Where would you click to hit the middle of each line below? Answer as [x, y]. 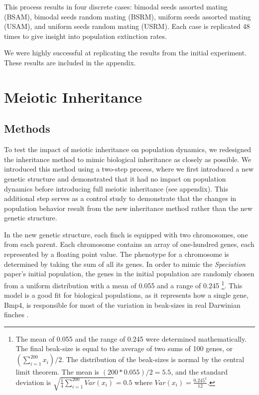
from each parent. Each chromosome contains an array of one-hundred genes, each [129, 244]
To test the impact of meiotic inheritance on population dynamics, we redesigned [128, 149]
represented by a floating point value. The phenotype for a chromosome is [117, 254]
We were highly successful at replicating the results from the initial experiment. [126, 53]
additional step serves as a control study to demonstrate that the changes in [120, 198]
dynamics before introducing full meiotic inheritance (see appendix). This [116, 188]
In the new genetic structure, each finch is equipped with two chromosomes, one [126, 234]
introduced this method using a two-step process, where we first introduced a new [129, 169]
